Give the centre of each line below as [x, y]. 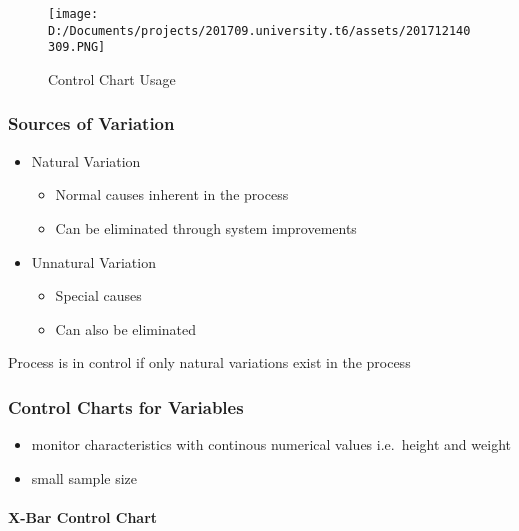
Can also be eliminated [126, 328]
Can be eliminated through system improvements [206, 227]
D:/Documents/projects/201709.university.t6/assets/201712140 [259, 30]
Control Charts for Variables [126, 406]
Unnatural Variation [93, 261]
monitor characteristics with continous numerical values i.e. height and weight [271, 444]
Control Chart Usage [112, 78]
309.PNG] [77, 47]
